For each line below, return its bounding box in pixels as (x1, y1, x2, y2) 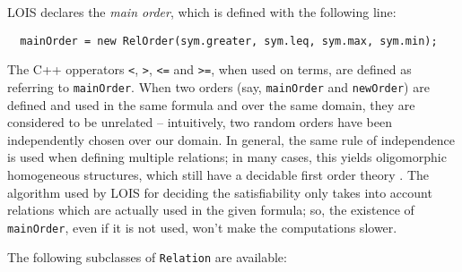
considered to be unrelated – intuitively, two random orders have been (7, 113, 392, 132)
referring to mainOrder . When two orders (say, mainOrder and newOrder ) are (7, 77, 430, 96)
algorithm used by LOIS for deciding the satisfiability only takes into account (7, 183, 432, 201)
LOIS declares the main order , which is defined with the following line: (7, 3, 397, 21)
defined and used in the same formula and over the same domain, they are (7, 95, 415, 114)
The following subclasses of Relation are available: (7, 248, 287, 267)
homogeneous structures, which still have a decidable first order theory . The (7, 165, 430, 183)
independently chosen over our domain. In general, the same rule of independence (7, 130, 455, 149)
